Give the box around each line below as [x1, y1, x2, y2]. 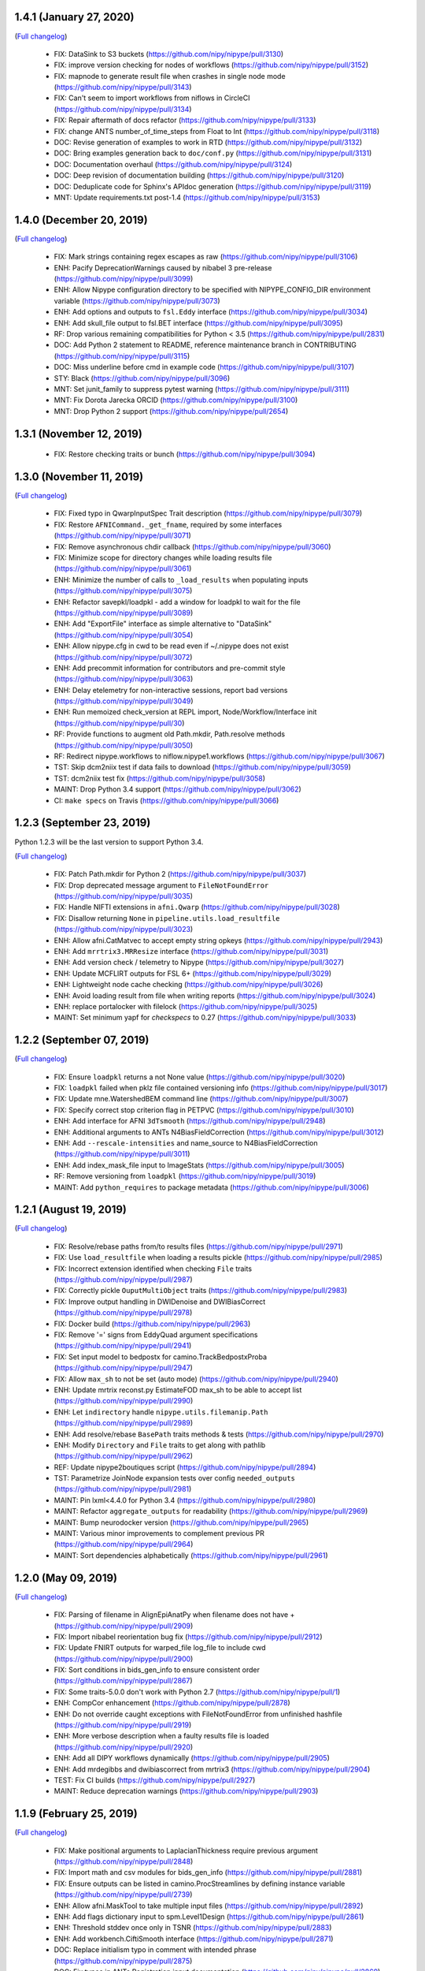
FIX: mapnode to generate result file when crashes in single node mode [54, 71, 286, 80]
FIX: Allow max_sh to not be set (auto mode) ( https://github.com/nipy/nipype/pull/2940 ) [54, 1374, 338, 1384]
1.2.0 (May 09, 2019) [14, 1571, 118, 1585]
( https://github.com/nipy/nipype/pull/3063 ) [54, 674, 194, 684]
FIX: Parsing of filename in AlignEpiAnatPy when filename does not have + [54, 1610, 295, 1619]
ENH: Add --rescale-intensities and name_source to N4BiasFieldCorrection [54, 1138, 318, 1148]
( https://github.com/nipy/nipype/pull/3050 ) [54, 740, 194, 750]
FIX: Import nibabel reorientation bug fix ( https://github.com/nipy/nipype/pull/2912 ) [54, 1632, 323, 1641]
